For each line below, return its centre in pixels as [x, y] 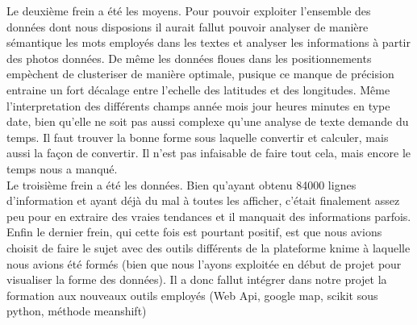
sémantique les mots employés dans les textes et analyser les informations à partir [208, 42]
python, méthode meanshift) [77, 311]
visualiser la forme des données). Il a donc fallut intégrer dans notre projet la [197, 279]
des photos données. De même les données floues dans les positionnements [189, 58]
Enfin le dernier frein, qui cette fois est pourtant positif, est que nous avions [194, 232]
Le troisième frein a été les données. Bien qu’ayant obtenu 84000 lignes [181, 184]
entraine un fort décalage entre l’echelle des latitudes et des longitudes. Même [198, 89]
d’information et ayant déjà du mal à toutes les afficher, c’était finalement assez [203, 200]
